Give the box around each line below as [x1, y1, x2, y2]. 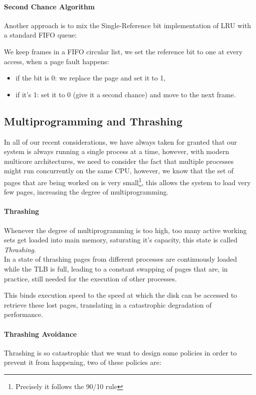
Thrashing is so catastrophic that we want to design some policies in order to [4, 347, 237, 357]
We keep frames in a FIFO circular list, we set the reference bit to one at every [4, 46, 243, 56]
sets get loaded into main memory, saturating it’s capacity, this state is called [4, 235, 238, 245]
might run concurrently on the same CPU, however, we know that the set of [4, 165, 234, 176]
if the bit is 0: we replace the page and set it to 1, [15, 73, 166, 83]
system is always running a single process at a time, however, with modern [4, 146, 229, 157]
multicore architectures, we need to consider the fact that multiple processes [4, 156, 234, 166]
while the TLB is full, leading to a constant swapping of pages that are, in [4, 263, 228, 274]
